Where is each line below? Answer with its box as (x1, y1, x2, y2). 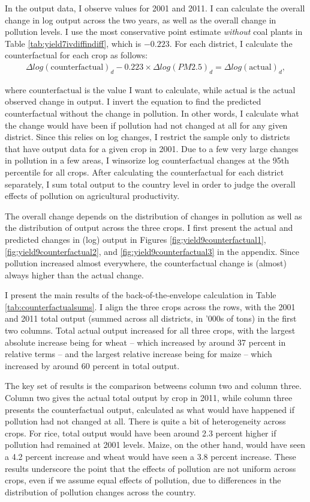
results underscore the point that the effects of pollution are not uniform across (5, 462, 296, 474)
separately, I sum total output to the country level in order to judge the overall (5, 177, 296, 190)
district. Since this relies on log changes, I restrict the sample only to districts (5, 130, 290, 143)
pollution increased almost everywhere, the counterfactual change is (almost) (5, 257, 287, 269)
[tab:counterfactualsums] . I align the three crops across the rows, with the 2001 (5, 300, 296, 313)
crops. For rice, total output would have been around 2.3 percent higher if (5, 426, 276, 439)
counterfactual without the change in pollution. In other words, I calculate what (5, 106, 299, 119)
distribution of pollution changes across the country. (5, 485, 196, 498)
